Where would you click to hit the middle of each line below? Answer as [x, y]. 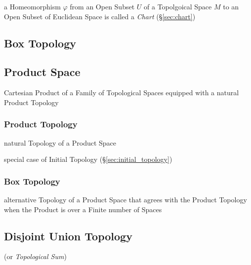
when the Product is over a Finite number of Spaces [83, 209]
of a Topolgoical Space [178, 6]
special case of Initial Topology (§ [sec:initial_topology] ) [88, 159]
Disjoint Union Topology [68, 236]
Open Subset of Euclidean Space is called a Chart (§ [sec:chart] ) [100, 16]
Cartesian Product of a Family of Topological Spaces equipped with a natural [122, 93]
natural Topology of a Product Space [60, 142]
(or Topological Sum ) [35, 256]
